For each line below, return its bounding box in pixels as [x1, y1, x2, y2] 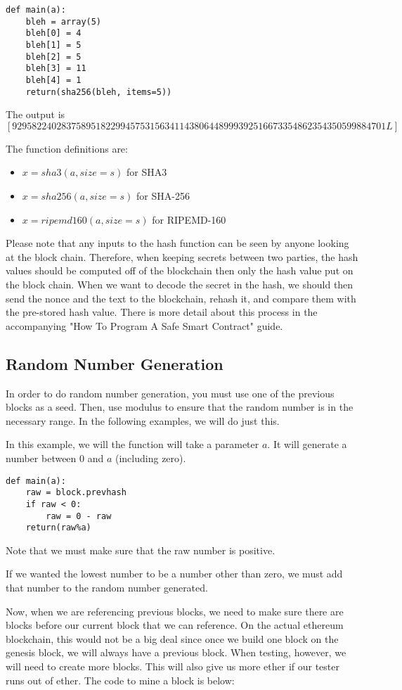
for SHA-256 [136, 189, 190, 203]
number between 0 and [6, 450, 104, 465]
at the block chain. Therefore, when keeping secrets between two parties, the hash [6, 249, 358, 264]
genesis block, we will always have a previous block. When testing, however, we [6, 645, 346, 660]
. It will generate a [267, 437, 347, 452]
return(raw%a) [25, 523, 91, 533]
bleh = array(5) [25, 16, 102, 27]
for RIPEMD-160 [152, 212, 226, 226]
